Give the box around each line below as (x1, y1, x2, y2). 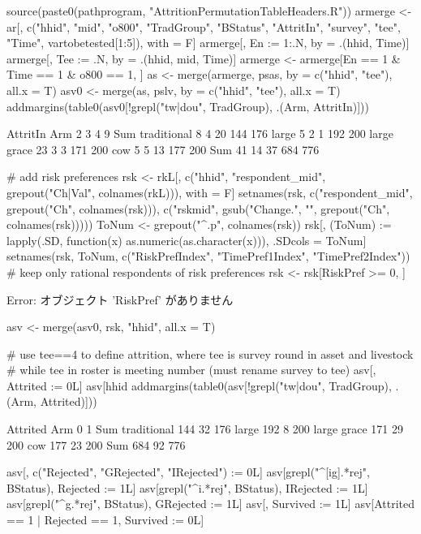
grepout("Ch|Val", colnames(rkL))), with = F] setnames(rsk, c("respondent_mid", (6, 183, 413, 200)
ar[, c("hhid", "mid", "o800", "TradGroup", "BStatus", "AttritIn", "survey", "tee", (6, 18, 401, 35)
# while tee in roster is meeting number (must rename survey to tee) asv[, (6, 361, 376, 378)
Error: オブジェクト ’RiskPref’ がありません (6, 291, 234, 308)
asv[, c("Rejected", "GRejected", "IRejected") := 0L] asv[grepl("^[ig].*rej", (6, 463, 370, 480)
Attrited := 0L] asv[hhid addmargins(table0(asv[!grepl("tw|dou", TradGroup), (6, 377, 392, 394)
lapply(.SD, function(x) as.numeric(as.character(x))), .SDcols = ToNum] (6, 231, 367, 248)
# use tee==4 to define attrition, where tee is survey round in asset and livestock (6, 345, 414, 362)
